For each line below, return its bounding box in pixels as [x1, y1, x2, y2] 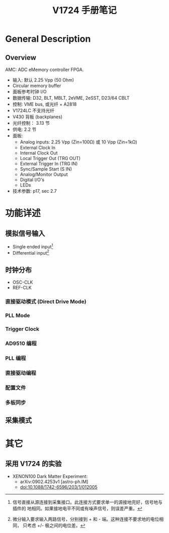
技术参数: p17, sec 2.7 [12, 188, 57, 194]
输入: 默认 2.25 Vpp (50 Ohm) [12, 77, 74, 83]
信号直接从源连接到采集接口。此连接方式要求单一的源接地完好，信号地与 [12, 499, 162, 505]
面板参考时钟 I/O [12, 89, 47, 95]
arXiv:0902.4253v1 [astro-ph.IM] [20, 479, 89, 485]
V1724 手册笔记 [52, 5, 117, 16]
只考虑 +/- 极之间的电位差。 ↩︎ [22, 522, 86, 528]
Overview [5, 53, 37, 62]
